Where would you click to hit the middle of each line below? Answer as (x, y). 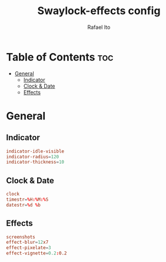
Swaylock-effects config (99, 11)
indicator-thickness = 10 (35, 162)
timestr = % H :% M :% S (27, 200)
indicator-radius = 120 (33, 157)
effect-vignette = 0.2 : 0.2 (36, 253)
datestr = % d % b (24, 205)
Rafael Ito (99, 27)
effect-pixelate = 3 (29, 248)
